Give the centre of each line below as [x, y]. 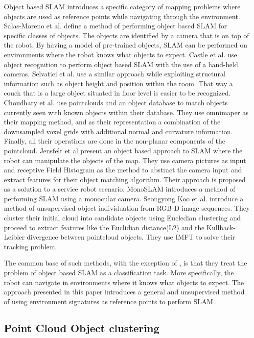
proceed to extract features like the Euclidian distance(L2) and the [104, 227]
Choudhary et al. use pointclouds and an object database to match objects [116, 102]
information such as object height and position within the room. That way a [118, 83]
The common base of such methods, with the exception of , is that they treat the [126, 263]
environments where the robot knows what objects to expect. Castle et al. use [121, 54]
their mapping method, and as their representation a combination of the [112, 122]
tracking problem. [31, 246]
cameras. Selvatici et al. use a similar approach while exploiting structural [115, 74]
